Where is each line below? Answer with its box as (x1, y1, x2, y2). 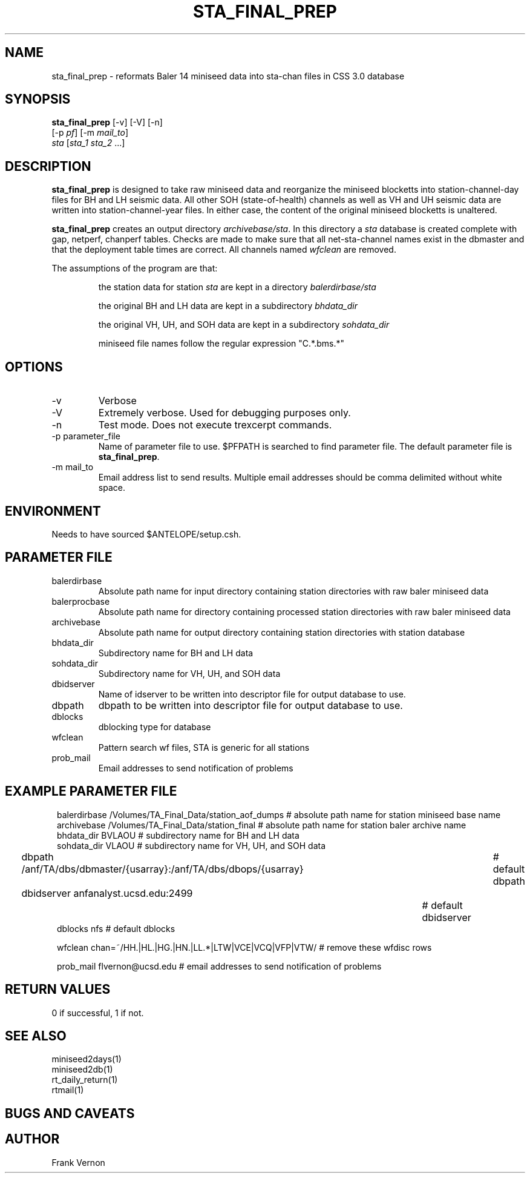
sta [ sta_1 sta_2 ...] (51, 138, 125, 148)
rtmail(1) (51, 1085, 84, 1096)
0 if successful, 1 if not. (51, 1007, 144, 1018)
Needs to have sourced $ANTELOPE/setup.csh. (51, 528, 241, 539)
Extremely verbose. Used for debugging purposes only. (98, 407, 351, 419)
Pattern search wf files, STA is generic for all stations (98, 742, 310, 753)
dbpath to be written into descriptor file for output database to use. (98, 699, 403, 711)
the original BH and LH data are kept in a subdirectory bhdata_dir (98, 301, 358, 311)
